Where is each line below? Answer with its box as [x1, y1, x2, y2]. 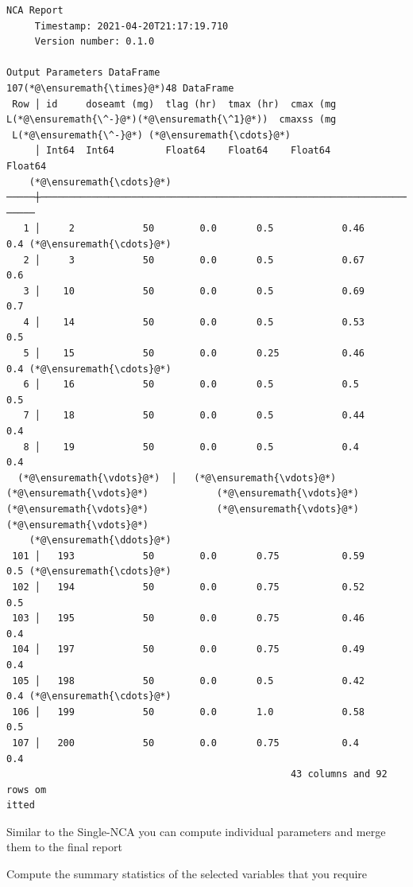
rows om [6, 784, 47, 796]
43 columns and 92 [290, 768, 388, 780]
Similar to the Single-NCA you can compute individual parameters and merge [6, 823, 386, 839]
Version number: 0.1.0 [34, 36, 155, 48]
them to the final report [6, 838, 122, 855]
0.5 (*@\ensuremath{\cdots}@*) [6, 566, 172, 578]
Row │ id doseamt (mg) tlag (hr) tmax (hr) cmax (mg [12, 98, 337, 110]
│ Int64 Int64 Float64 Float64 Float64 [34, 145, 331, 157]
